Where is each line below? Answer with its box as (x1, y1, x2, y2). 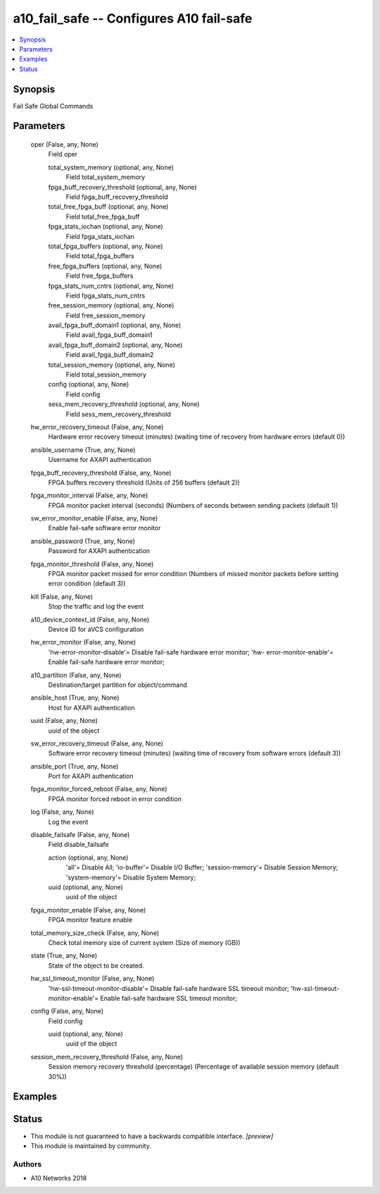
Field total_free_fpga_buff (65, 212, 140, 221)
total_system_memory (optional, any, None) (48, 163, 175, 171)
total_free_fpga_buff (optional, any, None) (48, 202, 169, 211)
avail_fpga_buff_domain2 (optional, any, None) (48, 341, 183, 349)
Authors (13, 1159, 42, 1169)
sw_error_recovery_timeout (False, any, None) (30, 739, 164, 748)
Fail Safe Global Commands (13, 102, 94, 110)
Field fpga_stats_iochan (65, 232, 135, 240)
